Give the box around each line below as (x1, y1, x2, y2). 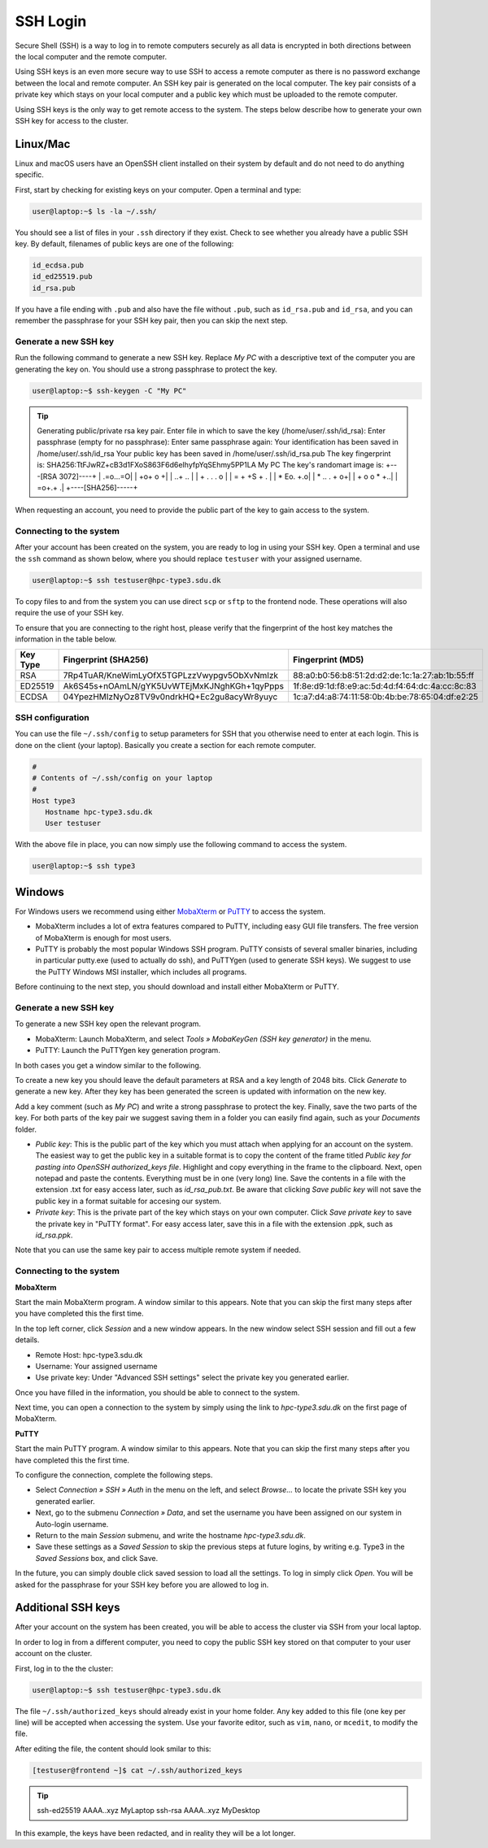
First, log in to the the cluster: (15, 1663, 114, 1673)
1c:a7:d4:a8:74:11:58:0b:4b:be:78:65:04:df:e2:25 (293, 691, 479, 702)
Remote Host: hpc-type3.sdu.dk (35, 1350, 143, 1359)
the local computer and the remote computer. (15, 51, 167, 61)
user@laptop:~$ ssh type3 (32, 862, 136, 871)
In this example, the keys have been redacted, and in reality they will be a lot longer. (15, 1828, 296, 1837)
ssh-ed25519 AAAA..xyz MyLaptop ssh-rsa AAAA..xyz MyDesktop (37, 1806, 260, 1815)
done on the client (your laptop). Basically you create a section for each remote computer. (15, 740, 316, 750)
